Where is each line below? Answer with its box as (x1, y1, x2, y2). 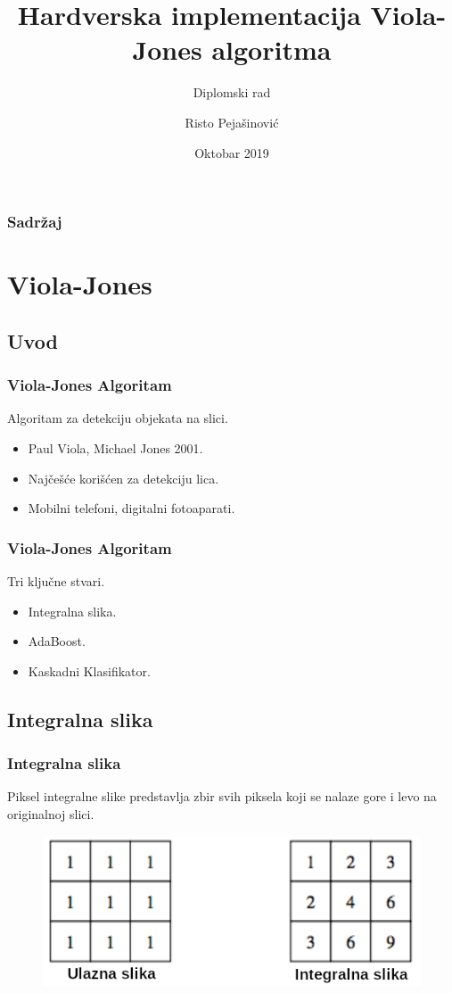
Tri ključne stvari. (7, 571, 105, 590)
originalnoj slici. (7, 804, 95, 823)
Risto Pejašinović (185, 112, 279, 131)
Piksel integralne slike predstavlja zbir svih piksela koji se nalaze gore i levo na (7, 787, 437, 806)
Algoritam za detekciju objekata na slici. (7, 409, 228, 427)
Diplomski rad (193, 83, 271, 102)
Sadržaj (7, 211, 62, 233)
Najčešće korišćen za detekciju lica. (28, 468, 219, 487)
